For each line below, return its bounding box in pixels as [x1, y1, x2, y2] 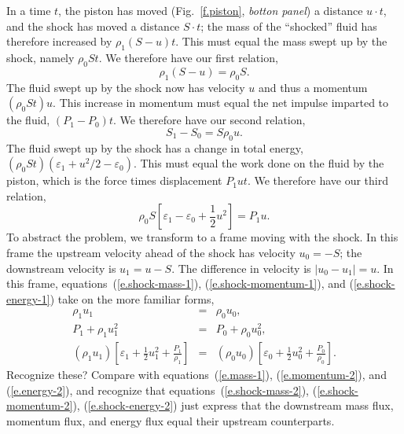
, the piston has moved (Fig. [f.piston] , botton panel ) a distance [58, 2, 363, 18]
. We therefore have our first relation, [98, 49, 278, 65]
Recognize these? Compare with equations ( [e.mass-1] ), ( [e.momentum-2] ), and [6, 366, 387, 383]
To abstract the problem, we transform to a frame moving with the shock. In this [6, 229, 398, 245]
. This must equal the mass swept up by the [175, 33, 387, 50]
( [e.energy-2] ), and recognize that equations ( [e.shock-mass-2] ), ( [6, 381, 318, 398]
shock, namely [6, 49, 75, 65]
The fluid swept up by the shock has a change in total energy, [6, 139, 303, 156]
